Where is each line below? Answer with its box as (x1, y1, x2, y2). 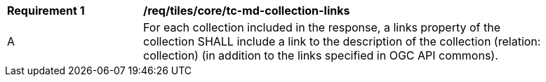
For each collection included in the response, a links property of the (143, 20, 500, 34)
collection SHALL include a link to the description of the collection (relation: (143, 34, 541, 48)
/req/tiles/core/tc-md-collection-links (143, 4, 350, 18)
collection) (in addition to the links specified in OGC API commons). (143, 48, 498, 62)
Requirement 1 (7, 4, 85, 18)
